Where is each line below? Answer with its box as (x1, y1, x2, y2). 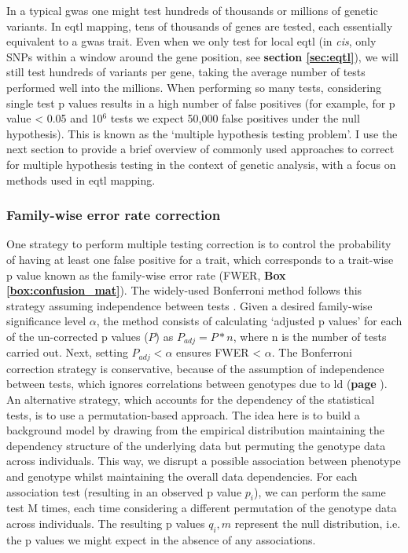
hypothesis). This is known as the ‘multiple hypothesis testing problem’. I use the (6, 125, 398, 141)
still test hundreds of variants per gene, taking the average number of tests (6, 64, 366, 80)
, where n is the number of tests (233, 328, 387, 344)
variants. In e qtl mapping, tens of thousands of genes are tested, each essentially (6, 17, 393, 34)
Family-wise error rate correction (6, 205, 221, 225)
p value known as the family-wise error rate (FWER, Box (6, 266, 286, 283)
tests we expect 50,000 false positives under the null (110, 110, 360, 126)
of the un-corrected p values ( (6, 328, 149, 344)
